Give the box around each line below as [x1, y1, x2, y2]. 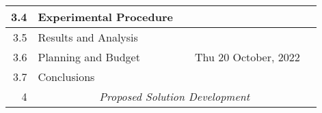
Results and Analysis [38, 29, 138, 45]
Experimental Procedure [38, 9, 173, 25]
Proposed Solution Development [99, 88, 250, 104]
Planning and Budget [38, 49, 140, 65]
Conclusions [38, 69, 95, 84]
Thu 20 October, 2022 [194, 49, 300, 65]
